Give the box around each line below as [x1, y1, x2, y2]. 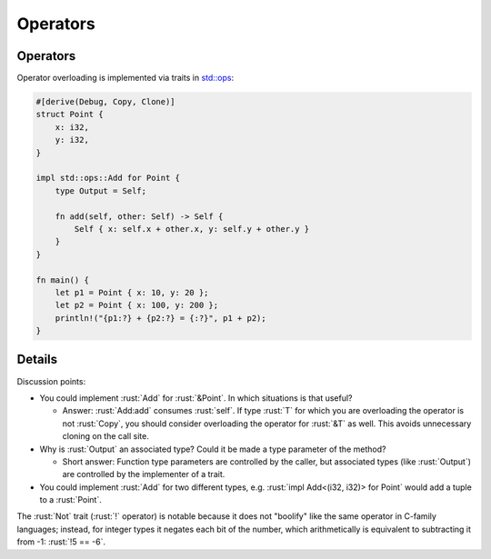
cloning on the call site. [62, 431, 149, 442]
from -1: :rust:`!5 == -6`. [16, 536, 106, 547]
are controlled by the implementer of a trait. [62, 469, 225, 480]
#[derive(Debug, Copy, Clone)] [35, 96, 176, 107]
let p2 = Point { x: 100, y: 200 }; [55, 300, 218, 311]
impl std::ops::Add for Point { [35, 173, 181, 184]
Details [16, 352, 58, 367]
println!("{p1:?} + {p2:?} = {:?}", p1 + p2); [55, 313, 267, 323]
